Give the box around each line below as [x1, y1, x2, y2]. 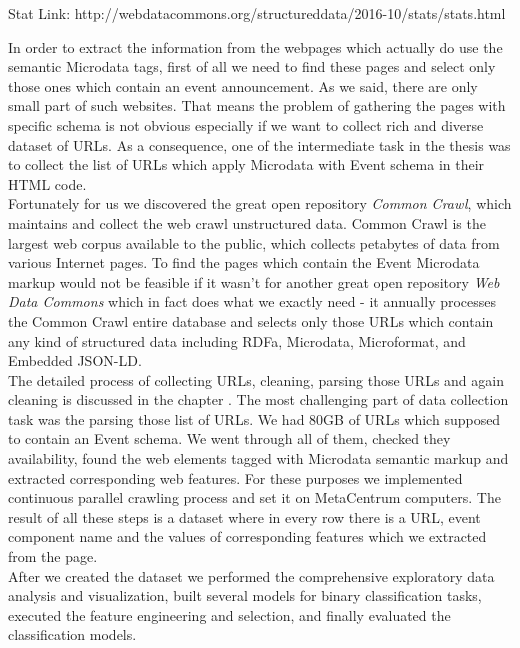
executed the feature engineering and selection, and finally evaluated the [8, 604, 451, 625]
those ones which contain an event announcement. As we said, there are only [8, 75, 478, 96]
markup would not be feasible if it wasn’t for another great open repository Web [8, 271, 500, 292]
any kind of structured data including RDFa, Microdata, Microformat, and [8, 330, 466, 351]
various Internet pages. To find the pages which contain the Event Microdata [8, 252, 480, 273]
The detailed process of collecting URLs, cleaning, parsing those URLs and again [8, 369, 504, 390]
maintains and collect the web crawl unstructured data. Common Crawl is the [8, 212, 486, 233]
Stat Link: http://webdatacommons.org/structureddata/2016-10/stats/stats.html [8, 3, 506, 23]
